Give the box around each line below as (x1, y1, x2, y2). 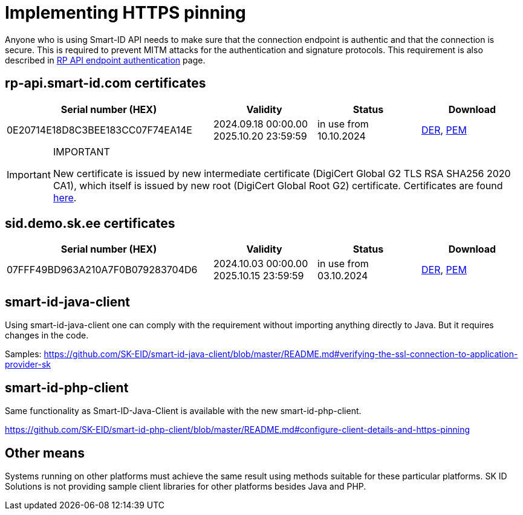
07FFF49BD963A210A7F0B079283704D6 (7, 264, 198, 276)
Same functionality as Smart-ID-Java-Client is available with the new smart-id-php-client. (5, 406, 362, 416)
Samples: (5, 349, 42, 360)
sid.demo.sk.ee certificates (5, 216, 175, 232)
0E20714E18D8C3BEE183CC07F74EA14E (7, 123, 192, 136)
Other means (5, 445, 85, 461)
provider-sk (5, 359, 51, 370)
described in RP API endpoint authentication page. (5, 54, 206, 65)
